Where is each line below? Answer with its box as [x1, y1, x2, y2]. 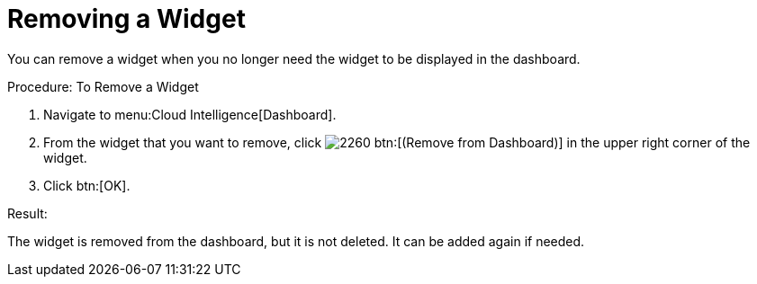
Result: [7, 205, 48, 221]
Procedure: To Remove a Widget [7, 78, 199, 94]
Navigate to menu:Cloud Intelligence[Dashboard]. [43, 106, 337, 122]
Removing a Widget [7, 4, 246, 34]
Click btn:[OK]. [43, 177, 131, 193]
